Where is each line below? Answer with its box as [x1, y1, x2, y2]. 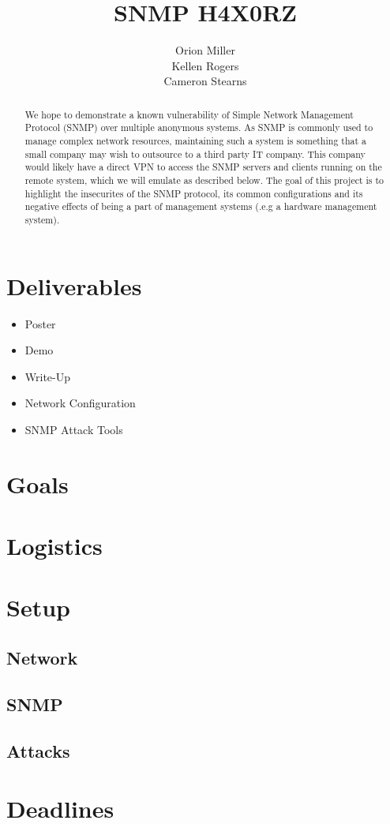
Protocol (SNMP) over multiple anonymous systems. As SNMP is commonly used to [24, 121, 373, 134]
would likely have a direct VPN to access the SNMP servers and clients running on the [24, 160, 382, 174]
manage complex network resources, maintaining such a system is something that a [24, 134, 366, 148]
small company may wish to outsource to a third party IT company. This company [24, 147, 366, 160]
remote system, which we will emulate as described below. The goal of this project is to [24, 173, 384, 186]
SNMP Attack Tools [24, 421, 123, 437]
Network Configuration [24, 395, 136, 411]
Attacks [6, 738, 70, 762]
